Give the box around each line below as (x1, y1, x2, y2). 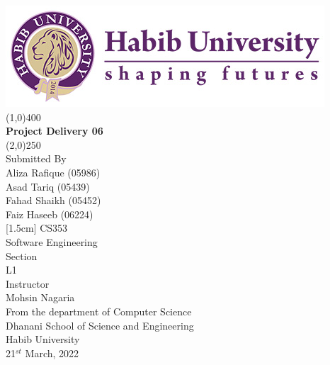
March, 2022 (25, 345, 79, 360)
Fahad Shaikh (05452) (6, 193, 101, 208)
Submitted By (6, 151, 67, 166)
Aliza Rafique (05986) (6, 164, 101, 179)
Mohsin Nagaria (6, 290, 75, 305)
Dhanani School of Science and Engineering (6, 318, 194, 332)
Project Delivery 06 (6, 123, 103, 138)
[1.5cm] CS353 (6, 220, 68, 235)
